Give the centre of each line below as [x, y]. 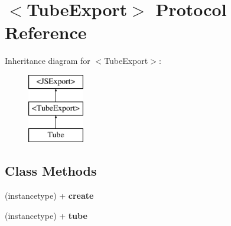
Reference [46, 32]
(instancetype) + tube [46, 215]
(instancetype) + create [49, 196]
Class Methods [51, 171]
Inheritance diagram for [48, 61]
